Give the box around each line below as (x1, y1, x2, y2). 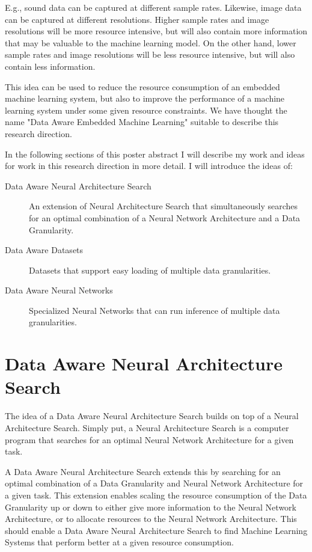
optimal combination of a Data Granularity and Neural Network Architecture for (5, 477, 304, 489)
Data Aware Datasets (5, 244, 84, 256)
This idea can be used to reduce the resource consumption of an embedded (5, 80, 280, 93)
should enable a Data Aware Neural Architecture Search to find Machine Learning (5, 524, 308, 536)
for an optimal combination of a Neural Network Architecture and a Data (29, 211, 301, 224)
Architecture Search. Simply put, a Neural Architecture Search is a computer (5, 421, 289, 434)
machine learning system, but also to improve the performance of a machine (5, 92, 285, 105)
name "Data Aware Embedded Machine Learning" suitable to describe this (5, 115, 279, 128)
